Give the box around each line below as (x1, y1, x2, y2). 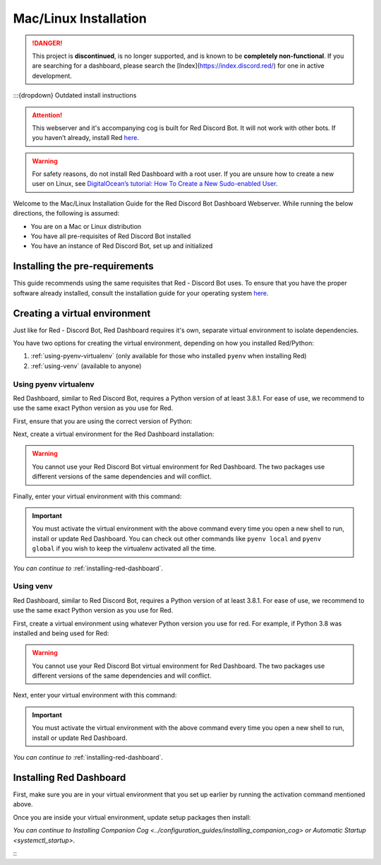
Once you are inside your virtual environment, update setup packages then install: (13, 813, 251, 821)
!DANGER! (32, 39, 63, 47)
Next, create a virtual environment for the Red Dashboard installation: (13, 430, 214, 438)
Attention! (32, 110, 63, 119)
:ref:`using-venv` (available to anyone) (30, 361, 142, 370)
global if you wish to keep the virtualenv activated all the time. (32, 544, 217, 553)
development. (32, 71, 72, 80)
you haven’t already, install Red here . (32, 134, 140, 142)
